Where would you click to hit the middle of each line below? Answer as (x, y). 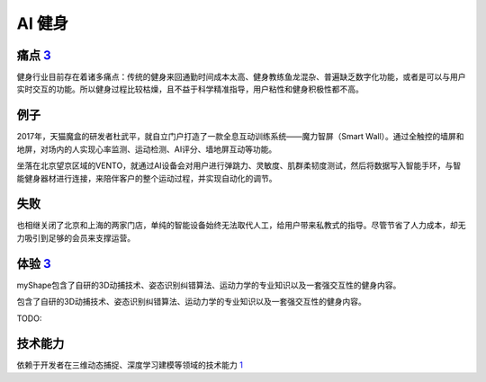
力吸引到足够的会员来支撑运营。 (76, 237)
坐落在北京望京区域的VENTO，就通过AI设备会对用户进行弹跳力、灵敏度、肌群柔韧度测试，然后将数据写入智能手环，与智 (239, 165)
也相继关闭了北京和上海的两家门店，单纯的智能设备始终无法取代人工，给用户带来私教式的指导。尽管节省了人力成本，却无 (241, 226)
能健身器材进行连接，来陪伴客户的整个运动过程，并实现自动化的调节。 (147, 178)
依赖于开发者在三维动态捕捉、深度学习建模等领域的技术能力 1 (130, 365)
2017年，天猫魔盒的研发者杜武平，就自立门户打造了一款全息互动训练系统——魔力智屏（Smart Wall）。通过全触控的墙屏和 (240, 137)
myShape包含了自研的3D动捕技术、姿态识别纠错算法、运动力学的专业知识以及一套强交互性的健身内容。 (209, 285)
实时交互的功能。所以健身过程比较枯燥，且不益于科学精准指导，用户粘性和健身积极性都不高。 (190, 89)
